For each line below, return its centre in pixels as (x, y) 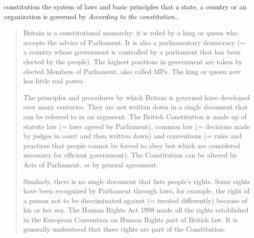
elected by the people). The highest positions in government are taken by (133, 61)
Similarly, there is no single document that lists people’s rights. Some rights (137, 181)
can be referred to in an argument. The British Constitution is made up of (135, 116)
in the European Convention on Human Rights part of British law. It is (130, 219)
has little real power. (54, 81)
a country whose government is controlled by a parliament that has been (132, 52)
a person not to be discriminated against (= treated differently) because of (135, 200)
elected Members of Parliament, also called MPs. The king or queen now (132, 71)
